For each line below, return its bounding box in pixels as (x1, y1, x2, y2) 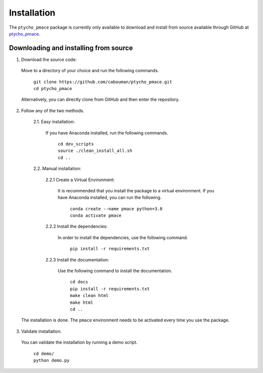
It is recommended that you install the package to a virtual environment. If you (57, 187, 214, 193)
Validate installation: (21, 328, 62, 334)
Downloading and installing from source (9, 44, 133, 52)
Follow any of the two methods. (21, 108, 85, 113)
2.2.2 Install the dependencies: (45, 224, 108, 229)
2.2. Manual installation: (33, 166, 81, 171)
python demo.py (33, 357, 70, 363)
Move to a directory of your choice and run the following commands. (21, 68, 159, 74)
